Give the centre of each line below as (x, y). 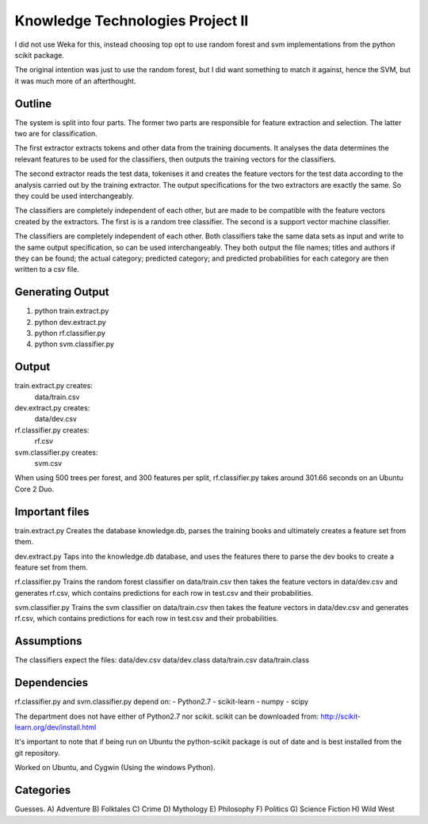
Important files (52, 511)
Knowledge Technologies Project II (132, 21)
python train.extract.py (72, 311)
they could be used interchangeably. (74, 196)
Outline (33, 103)
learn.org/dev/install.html (55, 727)
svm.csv (48, 463)
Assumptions (48, 641)
